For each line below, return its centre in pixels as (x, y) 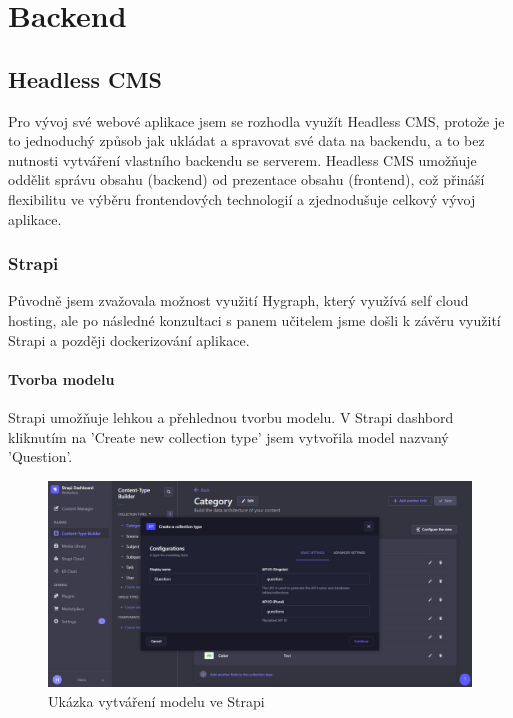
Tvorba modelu (61, 378)
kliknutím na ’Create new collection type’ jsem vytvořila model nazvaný (228, 436)
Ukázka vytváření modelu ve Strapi (156, 700)
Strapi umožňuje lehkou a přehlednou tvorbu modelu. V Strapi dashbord (231, 416)
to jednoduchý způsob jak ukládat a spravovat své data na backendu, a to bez (246, 140)
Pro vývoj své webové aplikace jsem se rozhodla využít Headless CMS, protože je (256, 120)
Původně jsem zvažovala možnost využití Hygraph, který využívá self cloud (238, 300)
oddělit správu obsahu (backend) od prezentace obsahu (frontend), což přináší (246, 179)
